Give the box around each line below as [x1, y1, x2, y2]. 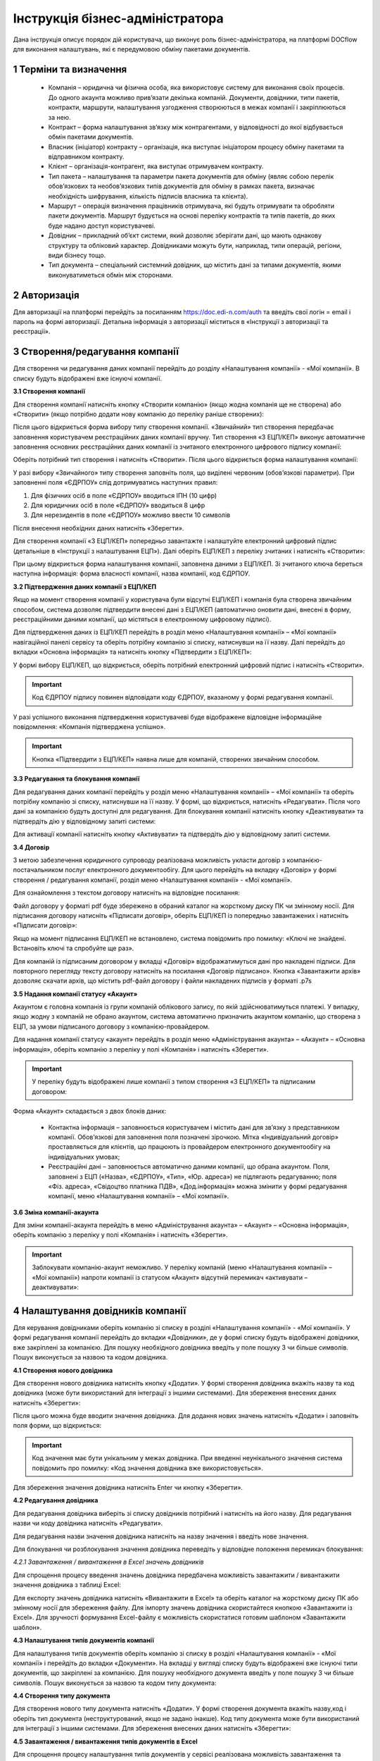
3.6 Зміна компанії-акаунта [13, 1208, 99, 1216]
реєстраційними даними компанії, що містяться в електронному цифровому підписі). [13, 615, 272, 623]
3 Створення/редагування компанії [13, 346, 179, 358]
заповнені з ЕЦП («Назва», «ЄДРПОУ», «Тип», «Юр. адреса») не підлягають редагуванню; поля [48, 1172, 337, 1181]
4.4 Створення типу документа [13, 1691, 110, 1700]
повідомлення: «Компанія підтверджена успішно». [13, 723, 166, 731]
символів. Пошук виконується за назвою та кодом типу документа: [13, 1679, 217, 1687]
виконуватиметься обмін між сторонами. [48, 270, 174, 279]
